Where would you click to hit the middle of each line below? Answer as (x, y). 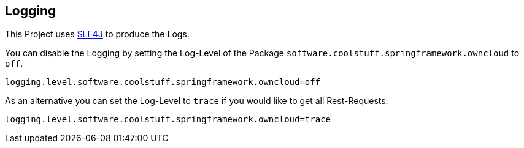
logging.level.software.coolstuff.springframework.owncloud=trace (168, 120)
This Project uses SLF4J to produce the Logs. (97, 34)
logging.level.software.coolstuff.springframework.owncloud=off (163, 82)
